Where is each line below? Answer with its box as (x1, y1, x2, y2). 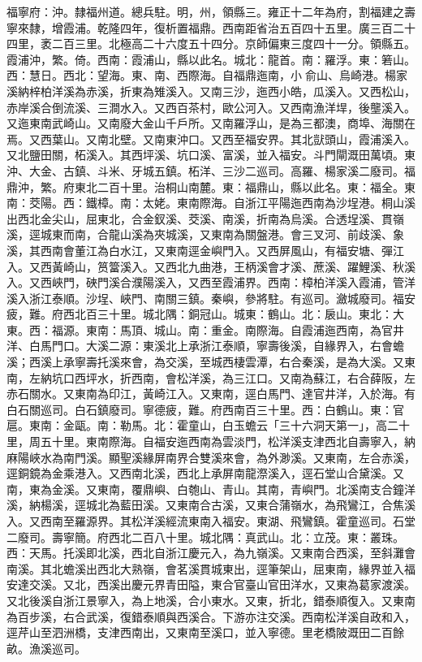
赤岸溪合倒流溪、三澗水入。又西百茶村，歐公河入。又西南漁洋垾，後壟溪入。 (6, 98, 416, 115)
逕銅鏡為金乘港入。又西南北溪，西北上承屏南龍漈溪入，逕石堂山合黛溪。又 (6, 465, 404, 482)
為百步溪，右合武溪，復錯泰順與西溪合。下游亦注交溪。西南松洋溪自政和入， (6, 608, 416, 625)
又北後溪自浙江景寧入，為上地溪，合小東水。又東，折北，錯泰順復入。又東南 (6, 591, 416, 608)
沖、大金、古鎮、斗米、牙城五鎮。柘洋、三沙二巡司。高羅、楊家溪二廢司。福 (6, 162, 416, 179)
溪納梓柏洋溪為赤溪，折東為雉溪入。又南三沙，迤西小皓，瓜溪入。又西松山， (6, 82, 416, 99)
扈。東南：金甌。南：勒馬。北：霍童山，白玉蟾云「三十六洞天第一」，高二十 (6, 417, 410, 434)
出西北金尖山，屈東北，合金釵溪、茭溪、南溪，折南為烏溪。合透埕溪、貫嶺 (6, 210, 404, 227)
